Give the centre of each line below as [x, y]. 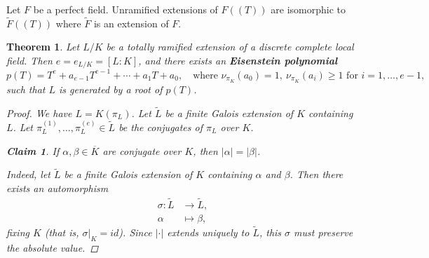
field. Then [29, 60]
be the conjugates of [161, 127]
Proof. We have [39, 113]
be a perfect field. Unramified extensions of [125, 9]
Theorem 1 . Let [43, 47]
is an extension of [131, 23]
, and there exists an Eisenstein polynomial [238, 60]
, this [270, 232]
